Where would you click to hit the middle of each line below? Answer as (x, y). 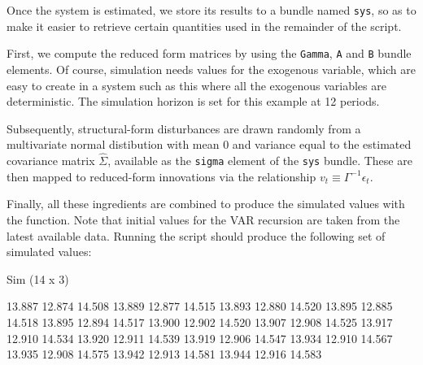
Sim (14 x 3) (38, 278)
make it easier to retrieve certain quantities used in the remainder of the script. (204, 26)
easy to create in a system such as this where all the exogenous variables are (196, 85)
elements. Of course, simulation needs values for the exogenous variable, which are (211, 69)
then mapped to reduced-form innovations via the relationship (161, 176)
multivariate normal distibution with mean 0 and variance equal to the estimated (209, 144)
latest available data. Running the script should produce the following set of (196, 235)
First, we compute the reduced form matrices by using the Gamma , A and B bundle (209, 53)
